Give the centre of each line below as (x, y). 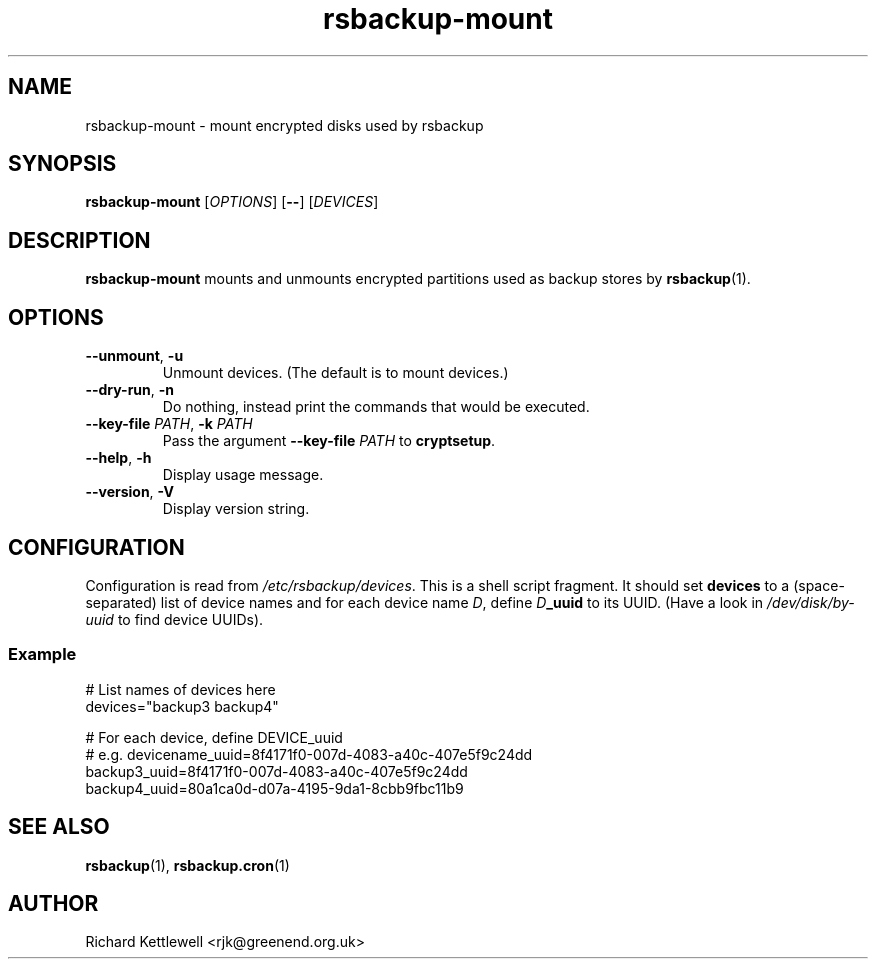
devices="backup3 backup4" (182, 706)
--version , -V (129, 492)
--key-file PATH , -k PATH (169, 424)
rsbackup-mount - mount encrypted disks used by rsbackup (284, 125)
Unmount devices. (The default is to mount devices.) (335, 373)
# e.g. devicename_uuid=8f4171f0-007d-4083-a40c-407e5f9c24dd (309, 754)
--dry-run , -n (130, 390)
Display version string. (236, 509)
